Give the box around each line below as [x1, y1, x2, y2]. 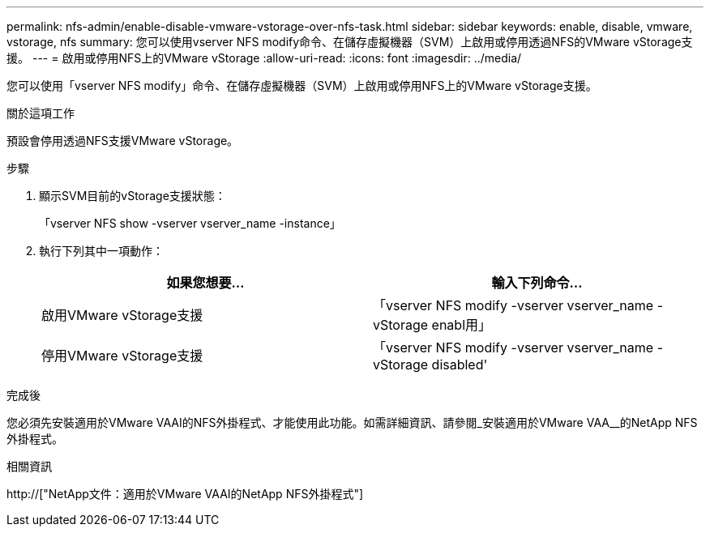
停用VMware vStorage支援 [41, 348, 203, 364]
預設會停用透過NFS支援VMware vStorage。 [6, 134, 239, 147]
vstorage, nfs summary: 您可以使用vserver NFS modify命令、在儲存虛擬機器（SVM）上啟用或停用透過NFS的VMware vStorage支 [6, 35, 693, 49]
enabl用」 [431, 317, 492, 333]
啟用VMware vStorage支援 [41, 307, 203, 323]
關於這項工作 [6, 106, 75, 120]
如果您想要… [166, 275, 245, 291]
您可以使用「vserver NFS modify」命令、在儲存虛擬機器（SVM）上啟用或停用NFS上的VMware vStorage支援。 [6, 79, 597, 92]
